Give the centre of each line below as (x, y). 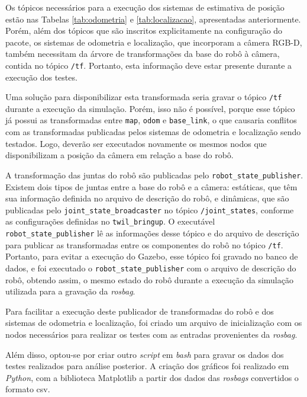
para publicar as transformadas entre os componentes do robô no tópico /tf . (144, 244)
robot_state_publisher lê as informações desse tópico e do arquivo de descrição (152, 233)
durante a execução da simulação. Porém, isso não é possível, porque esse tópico (150, 108)
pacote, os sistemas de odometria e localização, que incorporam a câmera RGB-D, (154, 42)
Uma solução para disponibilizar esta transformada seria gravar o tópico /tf (144, 97)
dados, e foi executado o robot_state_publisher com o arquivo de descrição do (151, 268)
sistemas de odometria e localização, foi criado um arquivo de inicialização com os (154, 323)
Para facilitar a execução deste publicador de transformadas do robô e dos (140, 311)
